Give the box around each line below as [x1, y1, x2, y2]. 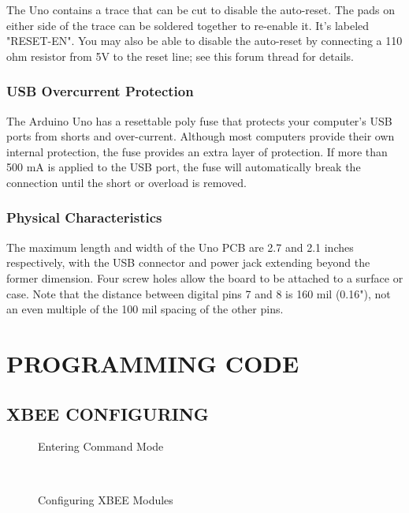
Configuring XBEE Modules [38, 491, 173, 507]
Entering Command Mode [38, 438, 164, 455]
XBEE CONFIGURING [6, 401, 209, 425]
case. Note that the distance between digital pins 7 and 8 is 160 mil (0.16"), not [6, 285, 391, 301]
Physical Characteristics [6, 208, 162, 227]
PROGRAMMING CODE [6, 346, 299, 379]
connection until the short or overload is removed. [6, 174, 247, 190]
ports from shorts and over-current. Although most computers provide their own [6, 128, 395, 144]
